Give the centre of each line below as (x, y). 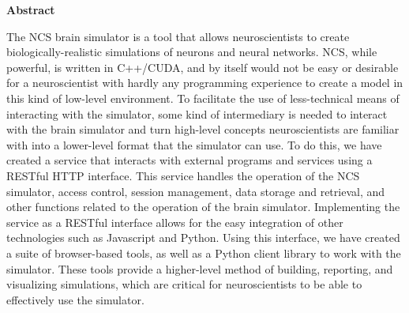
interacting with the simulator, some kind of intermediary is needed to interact (197, 113)
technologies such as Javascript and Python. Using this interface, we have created (203, 238)
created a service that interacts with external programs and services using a (189, 160)
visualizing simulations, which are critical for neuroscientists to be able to (184, 284)
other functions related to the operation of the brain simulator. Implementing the (203, 207)
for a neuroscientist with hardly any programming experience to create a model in (205, 83)
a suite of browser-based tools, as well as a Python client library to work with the (204, 253)
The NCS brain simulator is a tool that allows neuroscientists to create (178, 36)
